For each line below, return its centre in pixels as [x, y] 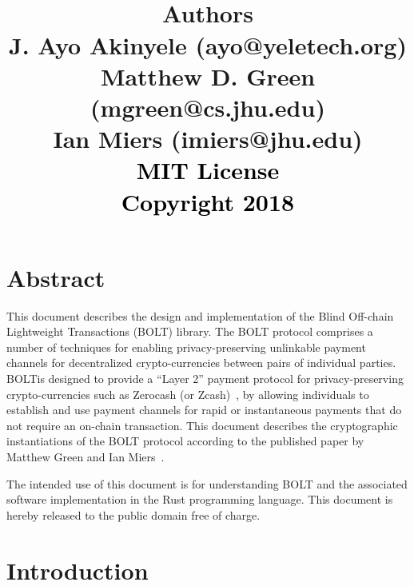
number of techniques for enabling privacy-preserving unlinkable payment [186, 347]
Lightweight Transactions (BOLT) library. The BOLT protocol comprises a [190, 331]
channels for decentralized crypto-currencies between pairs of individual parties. [201, 363]
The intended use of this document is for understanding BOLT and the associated [207, 483]
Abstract [56, 277]
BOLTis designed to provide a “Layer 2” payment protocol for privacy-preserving [205, 378]
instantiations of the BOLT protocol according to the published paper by [185, 441]
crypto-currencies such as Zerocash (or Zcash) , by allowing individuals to [188, 394]
